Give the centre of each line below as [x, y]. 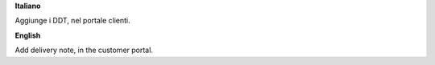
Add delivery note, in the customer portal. [84, 50]
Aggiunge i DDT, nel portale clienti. [72, 21]
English [28, 35]
